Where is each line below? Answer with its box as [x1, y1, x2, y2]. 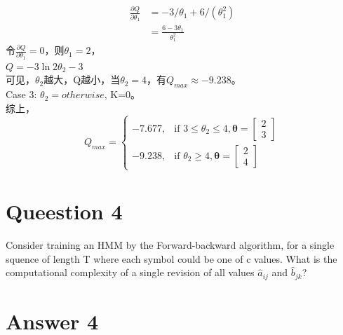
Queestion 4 [6, 197, 123, 226]
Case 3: [6, 87, 37, 102]
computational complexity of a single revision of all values [6, 265, 255, 280]
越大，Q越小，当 [43, 72, 121, 87]
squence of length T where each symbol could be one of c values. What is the [6, 251, 337, 266]
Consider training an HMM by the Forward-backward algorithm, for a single [6, 238, 335, 252]
